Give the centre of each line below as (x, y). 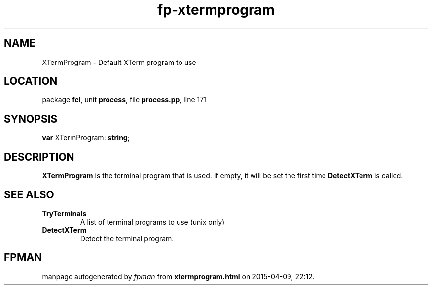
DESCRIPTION (39, 157)
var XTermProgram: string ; (86, 138)
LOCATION (31, 81)
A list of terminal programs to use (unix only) (152, 222)
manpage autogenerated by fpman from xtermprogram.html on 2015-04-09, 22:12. (178, 276)
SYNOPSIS (31, 119)
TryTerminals (64, 213)
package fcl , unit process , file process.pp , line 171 (124, 100)
